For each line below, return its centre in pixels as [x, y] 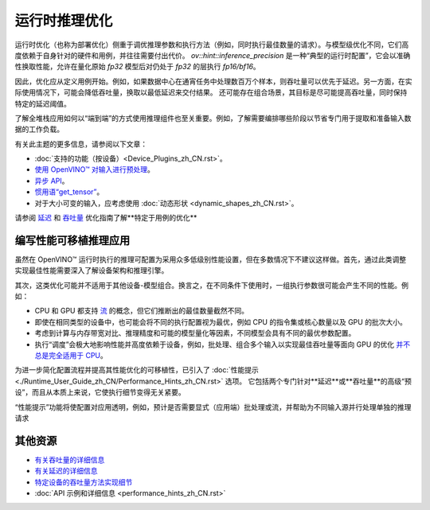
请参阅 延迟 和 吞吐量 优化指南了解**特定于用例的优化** [106, 218]
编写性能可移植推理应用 [72, 240]
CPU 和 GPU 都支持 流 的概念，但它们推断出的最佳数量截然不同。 [142, 311]
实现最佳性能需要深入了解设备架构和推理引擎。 [92, 271]
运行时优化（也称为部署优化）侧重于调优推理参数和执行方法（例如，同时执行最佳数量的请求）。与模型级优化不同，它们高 [212, 45]
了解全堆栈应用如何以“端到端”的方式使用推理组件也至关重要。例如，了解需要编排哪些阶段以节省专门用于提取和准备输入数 [213, 118]
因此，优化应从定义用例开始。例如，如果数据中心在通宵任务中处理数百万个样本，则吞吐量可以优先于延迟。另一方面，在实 [213, 81]
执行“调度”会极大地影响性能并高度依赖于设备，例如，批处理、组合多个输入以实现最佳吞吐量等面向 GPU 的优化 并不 [222, 344]
